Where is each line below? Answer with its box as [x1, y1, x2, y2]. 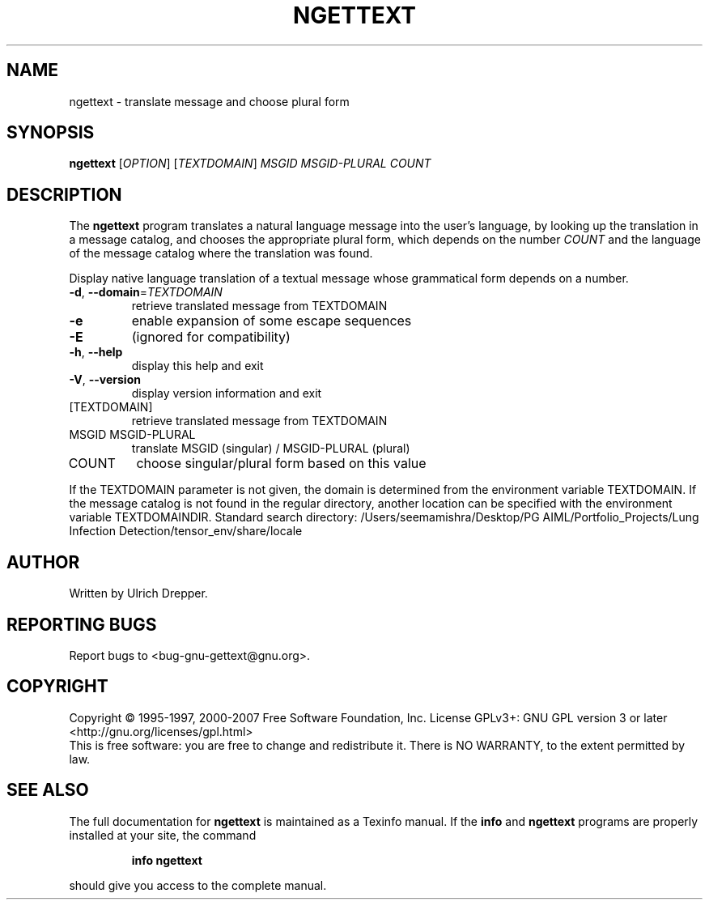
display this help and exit [131, 359, 264, 373]
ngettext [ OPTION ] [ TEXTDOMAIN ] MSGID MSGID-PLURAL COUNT [69, 156, 431, 171]
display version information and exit [131, 386, 322, 401]
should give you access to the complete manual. [69, 878, 327, 892]
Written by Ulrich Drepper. [69, 586, 208, 601]
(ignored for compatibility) [131, 329, 291, 346]
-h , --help [69, 345, 123, 359]
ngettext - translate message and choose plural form [69, 94, 350, 108]
